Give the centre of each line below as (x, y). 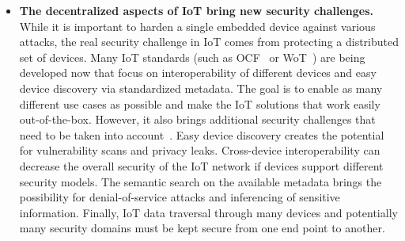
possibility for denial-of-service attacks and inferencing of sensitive (180, 197)
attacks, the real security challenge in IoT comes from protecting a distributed (209, 42)
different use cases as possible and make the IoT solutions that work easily (200, 103)
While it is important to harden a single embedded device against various (197, 26)
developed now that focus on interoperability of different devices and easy (198, 73)
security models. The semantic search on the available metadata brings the (201, 181)
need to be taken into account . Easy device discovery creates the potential (202, 134)
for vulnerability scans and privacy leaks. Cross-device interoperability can (200, 150)
